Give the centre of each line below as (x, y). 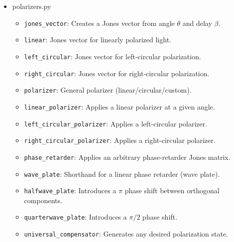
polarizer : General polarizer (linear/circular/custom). (108, 90)
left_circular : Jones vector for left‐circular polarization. (113, 56)
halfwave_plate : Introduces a (70, 190)
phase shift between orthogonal (172, 190)
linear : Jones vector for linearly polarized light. (98, 40)
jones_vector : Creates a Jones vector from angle (99, 23)
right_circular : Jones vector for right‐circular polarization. (117, 73)
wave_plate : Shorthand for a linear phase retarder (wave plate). (122, 174)
